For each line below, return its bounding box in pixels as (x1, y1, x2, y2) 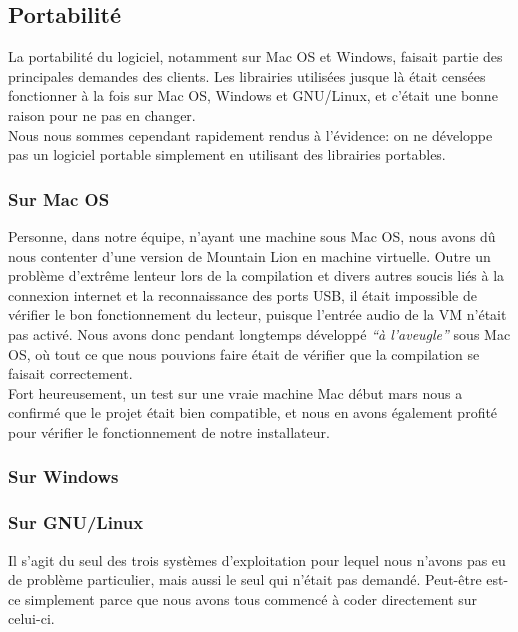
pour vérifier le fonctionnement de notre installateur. (8, 421, 330, 442)
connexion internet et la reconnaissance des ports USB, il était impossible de (8, 284, 477, 305)
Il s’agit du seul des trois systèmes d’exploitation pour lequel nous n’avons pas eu (8, 549, 506, 570)
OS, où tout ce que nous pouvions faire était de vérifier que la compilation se (8, 343, 480, 364)
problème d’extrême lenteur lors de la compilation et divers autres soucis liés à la (8, 265, 505, 286)
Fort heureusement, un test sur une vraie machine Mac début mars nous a (8, 382, 463, 403)
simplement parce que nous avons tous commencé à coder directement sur (25, 588, 478, 609)
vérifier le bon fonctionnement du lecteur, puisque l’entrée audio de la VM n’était (8, 304, 507, 325)
